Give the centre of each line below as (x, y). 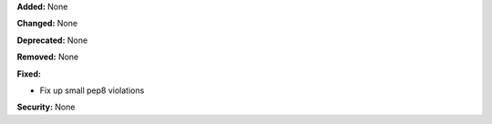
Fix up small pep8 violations (92, 90)
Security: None (46, 107)
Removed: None (48, 57)
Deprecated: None (52, 40)
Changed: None (47, 24)
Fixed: (29, 74)
